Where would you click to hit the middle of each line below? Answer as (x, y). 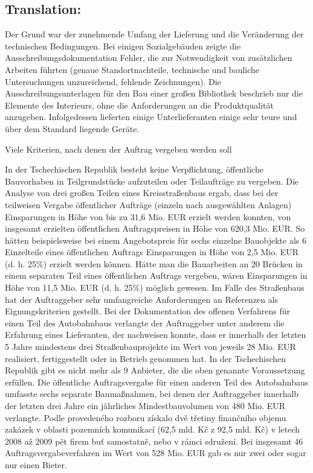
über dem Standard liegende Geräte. (72, 128)
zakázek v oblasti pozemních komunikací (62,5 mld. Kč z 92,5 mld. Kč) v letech (153, 429)
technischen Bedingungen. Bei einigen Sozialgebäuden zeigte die (123, 46)
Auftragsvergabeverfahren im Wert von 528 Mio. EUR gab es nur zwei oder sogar (156, 453)
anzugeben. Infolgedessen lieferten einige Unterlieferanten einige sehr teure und (151, 117)
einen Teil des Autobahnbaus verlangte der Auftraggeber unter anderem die (145, 322)
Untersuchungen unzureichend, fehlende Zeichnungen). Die (113, 81)
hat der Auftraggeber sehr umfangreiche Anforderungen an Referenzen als (142, 299)
